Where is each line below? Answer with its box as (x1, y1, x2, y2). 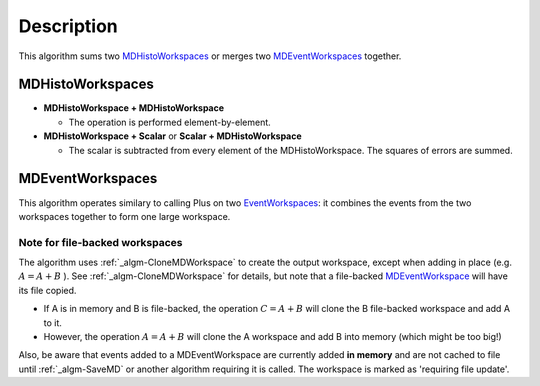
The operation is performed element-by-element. (68, 116, 272, 128)
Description (18, 15, 119, 37)
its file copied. (18, 284, 77, 296)
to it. (43, 316, 62, 329)
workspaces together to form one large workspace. (18, 210, 231, 222)
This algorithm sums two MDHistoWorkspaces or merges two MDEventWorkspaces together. (18, 50, 402, 62)
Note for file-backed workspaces (18, 235, 184, 249)
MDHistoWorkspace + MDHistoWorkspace (43, 102, 225, 114)
